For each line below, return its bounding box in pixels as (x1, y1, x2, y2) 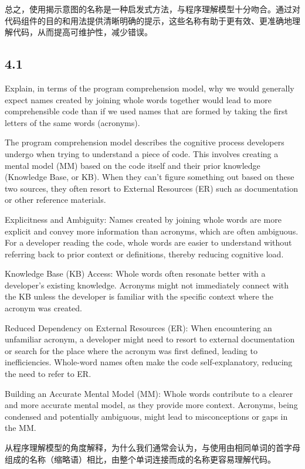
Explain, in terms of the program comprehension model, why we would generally (5, 81, 294, 94)
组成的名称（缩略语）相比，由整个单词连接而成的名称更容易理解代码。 (5, 453, 276, 465)
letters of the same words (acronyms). (5, 116, 140, 128)
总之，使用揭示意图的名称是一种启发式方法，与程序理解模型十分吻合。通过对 (5, 3, 300, 15)
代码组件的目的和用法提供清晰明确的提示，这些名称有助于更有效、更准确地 (5, 14, 292, 26)
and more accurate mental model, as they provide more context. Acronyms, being (5, 399, 298, 411)
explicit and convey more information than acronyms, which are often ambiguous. (5, 225, 299, 237)
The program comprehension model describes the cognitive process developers (5, 136, 284, 148)
